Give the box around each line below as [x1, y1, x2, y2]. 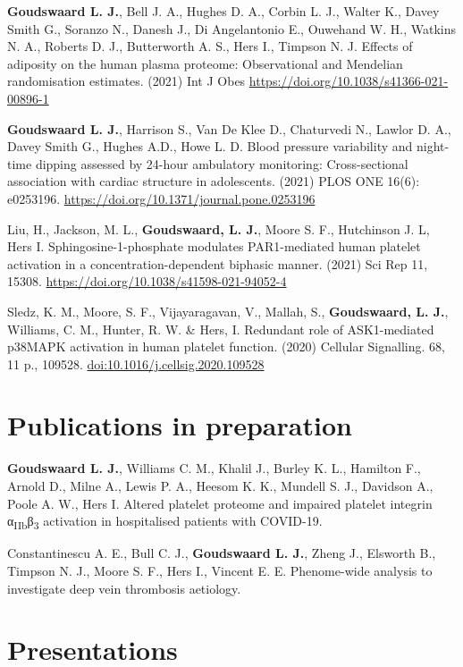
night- [416, 137, 450, 156]
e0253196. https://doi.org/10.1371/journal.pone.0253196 [7, 189, 316, 207]
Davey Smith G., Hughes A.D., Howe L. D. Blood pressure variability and [7, 137, 413, 156]
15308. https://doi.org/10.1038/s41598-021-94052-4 [7, 272, 287, 291]
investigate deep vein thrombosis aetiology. [7, 578, 241, 597]
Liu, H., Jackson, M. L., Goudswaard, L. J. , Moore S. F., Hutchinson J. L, [7, 219, 430, 238]
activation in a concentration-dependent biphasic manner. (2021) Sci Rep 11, [7, 254, 428, 273]
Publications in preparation [7, 407, 352, 443]
